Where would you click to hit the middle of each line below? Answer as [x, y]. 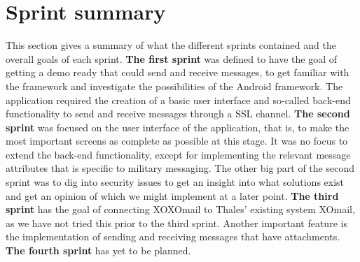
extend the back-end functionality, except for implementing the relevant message [178, 154]
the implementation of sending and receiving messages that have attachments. [173, 236]
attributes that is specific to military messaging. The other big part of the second [180, 168]
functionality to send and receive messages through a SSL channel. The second [178, 114]
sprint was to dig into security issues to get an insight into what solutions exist [175, 182]
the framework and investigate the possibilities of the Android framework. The [174, 86]
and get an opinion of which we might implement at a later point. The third [172, 195]
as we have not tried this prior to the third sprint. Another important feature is [176, 223]
